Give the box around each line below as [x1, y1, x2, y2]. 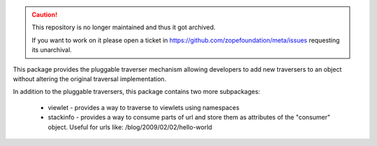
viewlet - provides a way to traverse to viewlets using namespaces [47, 103, 240, 111]
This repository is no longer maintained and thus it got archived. [31, 23, 216, 31]
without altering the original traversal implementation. [13, 74, 167, 83]
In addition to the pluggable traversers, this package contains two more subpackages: [13, 88, 260, 96]
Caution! [31, 10, 58, 19]
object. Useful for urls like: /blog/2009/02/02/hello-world [47, 122, 212, 131]
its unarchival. [31, 46, 73, 54]
